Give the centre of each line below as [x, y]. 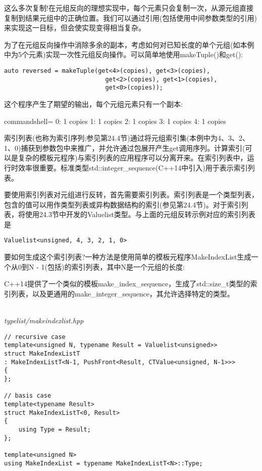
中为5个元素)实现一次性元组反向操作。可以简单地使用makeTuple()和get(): [124, 54]
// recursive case [35, 337]
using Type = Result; [55, 429]
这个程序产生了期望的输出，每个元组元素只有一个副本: [93, 103]
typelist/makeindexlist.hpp [44, 320]
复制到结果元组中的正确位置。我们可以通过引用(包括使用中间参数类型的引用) [130, 17]
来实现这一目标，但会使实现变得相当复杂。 [75, 28]
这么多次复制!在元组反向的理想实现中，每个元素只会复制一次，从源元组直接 [129, 8]
